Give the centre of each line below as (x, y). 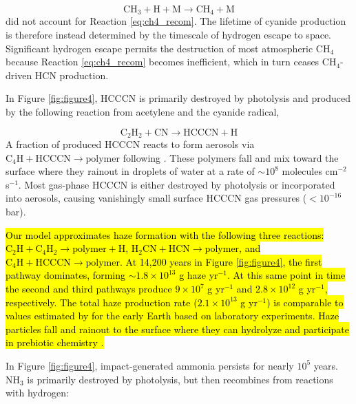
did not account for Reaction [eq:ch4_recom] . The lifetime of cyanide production (176, 21)
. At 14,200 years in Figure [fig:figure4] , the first (221, 261)
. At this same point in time (286, 275)
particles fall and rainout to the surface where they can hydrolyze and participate (177, 329)
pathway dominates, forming (65, 275)
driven (19, 75)
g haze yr (199, 275)
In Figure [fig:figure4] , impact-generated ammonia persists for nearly (150, 365)
